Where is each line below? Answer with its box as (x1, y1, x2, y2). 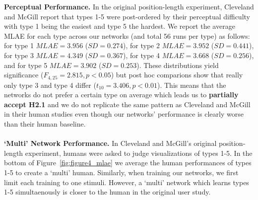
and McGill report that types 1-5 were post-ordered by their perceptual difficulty (4, 11, 250, 21)
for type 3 (4, 50, 34, 60)
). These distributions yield (136, 60, 219, 70)
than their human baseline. (4, 118, 86, 129)
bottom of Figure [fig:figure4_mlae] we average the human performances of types (4, 157, 252, 168)
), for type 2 (123, 40, 160, 51)
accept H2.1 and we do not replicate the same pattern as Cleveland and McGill (4, 99, 251, 109)
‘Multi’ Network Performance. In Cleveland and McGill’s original (4, 138, 217, 148)
